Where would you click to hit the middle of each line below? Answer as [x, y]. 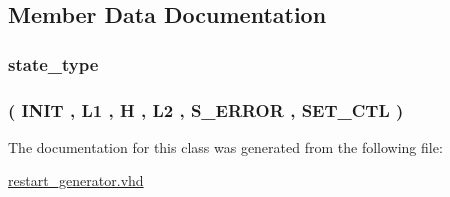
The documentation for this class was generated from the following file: [225, 146]
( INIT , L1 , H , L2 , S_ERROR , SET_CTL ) [206, 109]
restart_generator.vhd [76, 180]
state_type [53, 63]
